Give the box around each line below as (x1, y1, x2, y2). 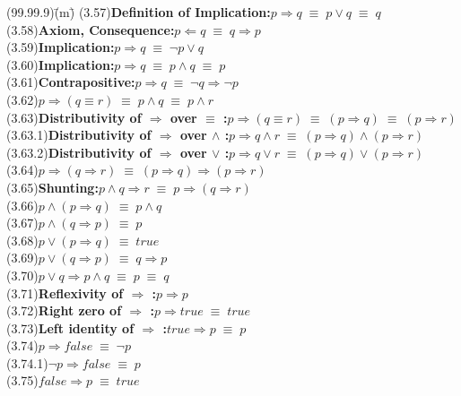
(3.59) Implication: (6, 38, 115, 56)
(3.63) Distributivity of (6, 108, 142, 126)
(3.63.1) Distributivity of (6, 125, 152, 144)
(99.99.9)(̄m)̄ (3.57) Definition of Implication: (6, 3, 271, 21)
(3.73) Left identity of (6, 318, 135, 337)
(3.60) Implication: (6, 55, 115, 73)
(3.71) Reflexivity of (6, 283, 124, 302)
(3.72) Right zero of (6, 301, 122, 320)
